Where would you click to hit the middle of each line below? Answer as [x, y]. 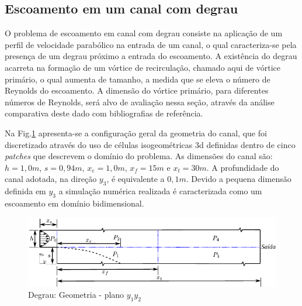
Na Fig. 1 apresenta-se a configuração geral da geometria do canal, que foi [136, 133]
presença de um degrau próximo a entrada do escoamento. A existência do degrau [151, 56]
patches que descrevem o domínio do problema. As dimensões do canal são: [139, 156]
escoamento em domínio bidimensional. [74, 203]
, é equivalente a [136, 179]
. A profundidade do [243, 167]
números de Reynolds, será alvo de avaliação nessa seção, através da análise [140, 102]
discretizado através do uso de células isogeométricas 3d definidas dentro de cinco [150, 144]
